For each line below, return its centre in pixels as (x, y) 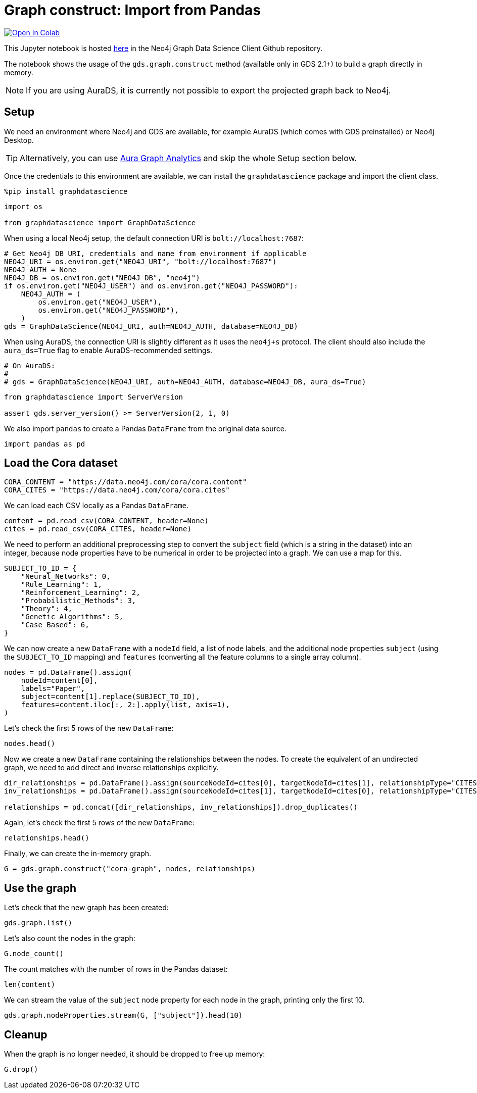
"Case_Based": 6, (55, 625)
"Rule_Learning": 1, (61, 585)
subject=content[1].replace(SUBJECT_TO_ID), (110, 697)
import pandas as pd (45, 444)
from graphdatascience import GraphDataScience (100, 222)
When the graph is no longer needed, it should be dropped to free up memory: (135, 1054)
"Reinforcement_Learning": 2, (81, 593)
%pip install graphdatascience (66, 191)
